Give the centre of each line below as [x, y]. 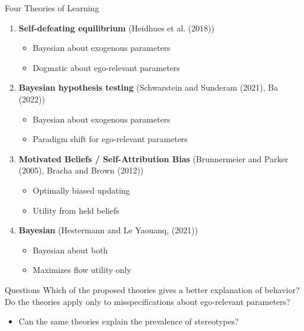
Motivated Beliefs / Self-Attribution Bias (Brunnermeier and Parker [153, 158]
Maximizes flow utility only [82, 270]
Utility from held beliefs [76, 210]
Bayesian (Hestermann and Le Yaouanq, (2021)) [108, 230]
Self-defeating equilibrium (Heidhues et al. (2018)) [117, 28]
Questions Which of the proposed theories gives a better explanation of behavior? [152, 289]
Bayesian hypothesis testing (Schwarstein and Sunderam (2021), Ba [148, 87]
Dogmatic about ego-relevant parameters [106, 67]
